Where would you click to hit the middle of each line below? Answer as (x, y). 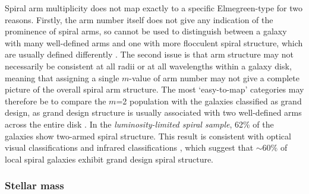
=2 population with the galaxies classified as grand (209, 101)
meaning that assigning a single (62, 77)
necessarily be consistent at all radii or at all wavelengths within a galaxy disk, (148, 66)
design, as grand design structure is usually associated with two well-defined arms (153, 112)
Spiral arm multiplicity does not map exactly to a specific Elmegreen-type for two (154, 8)
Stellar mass (34, 185)
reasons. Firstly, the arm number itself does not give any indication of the (139, 19)
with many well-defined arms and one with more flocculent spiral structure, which (154, 42)
